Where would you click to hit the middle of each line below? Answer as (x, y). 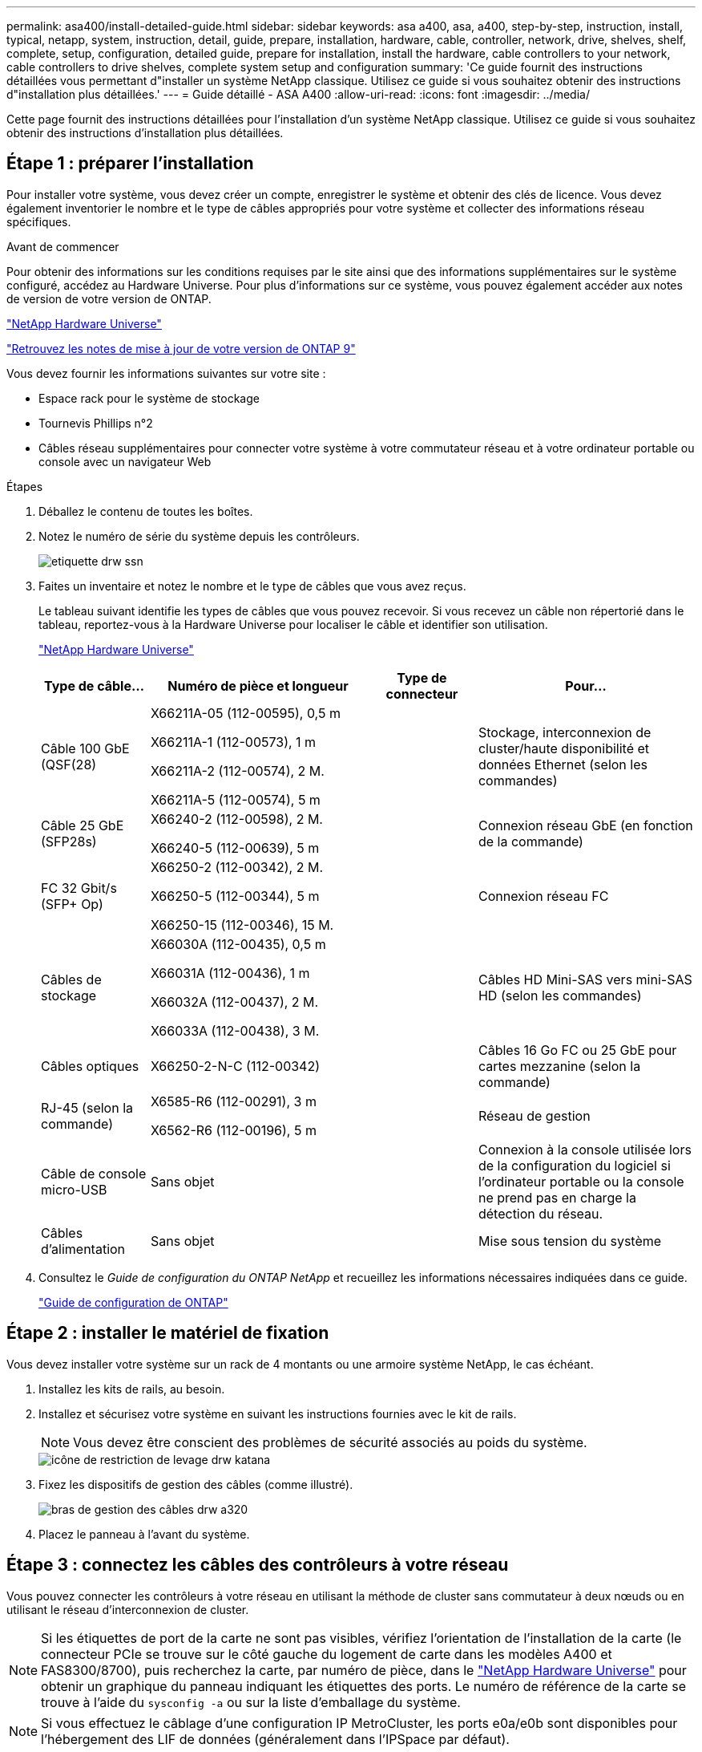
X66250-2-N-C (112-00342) (235, 1066)
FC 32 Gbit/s (79, 888)
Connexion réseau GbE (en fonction (585, 825)
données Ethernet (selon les (563, 764)
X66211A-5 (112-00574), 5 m (235, 799)
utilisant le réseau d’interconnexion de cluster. (128, 1609)
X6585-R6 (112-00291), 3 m (233, 1101)
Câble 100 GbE (85, 748)
